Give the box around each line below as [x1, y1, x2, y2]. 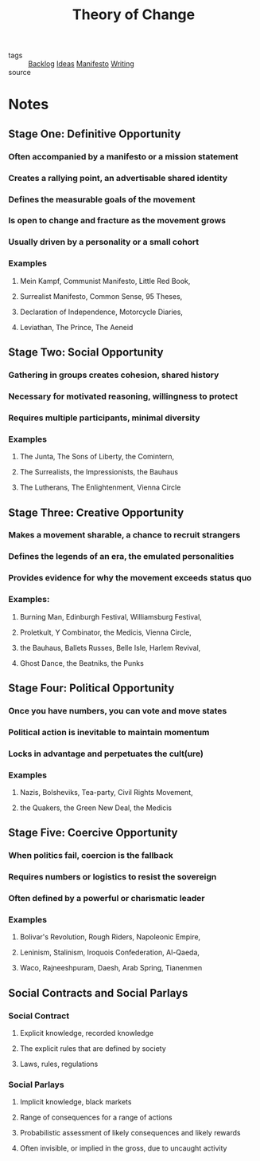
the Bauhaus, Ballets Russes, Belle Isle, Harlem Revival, [19, 643, 201, 652]
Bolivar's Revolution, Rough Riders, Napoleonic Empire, [19, 932, 201, 942]
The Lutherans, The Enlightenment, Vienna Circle [19, 482, 181, 492]
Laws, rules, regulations [19, 1059, 99, 1069]
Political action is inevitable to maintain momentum [8, 726, 210, 738]
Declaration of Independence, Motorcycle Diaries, [19, 307, 183, 317]
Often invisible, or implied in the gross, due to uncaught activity [19, 1143, 227, 1153]
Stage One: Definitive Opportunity [8, 127, 181, 140]
